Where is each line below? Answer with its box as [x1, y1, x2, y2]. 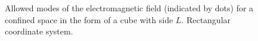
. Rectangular [181, 13, 231, 26]
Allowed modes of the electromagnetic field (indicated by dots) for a [5, 2, 254, 14]
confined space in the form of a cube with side [5, 13, 173, 26]
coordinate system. [5, 25, 73, 37]
